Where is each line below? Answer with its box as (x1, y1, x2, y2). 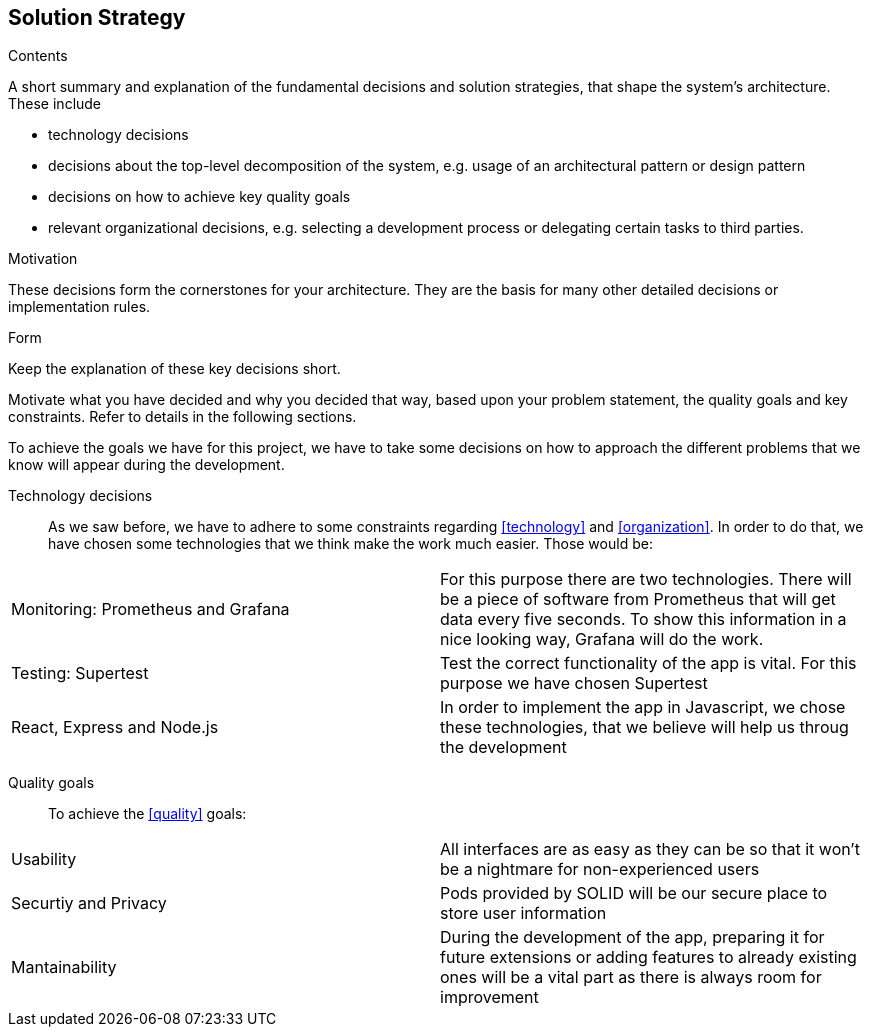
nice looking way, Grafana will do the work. (440, 629, 764, 650)
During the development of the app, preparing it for (440, 927, 825, 948)
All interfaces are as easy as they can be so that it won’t (440, 839, 860, 860)
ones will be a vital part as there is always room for (440, 967, 822, 988)
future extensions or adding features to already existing (440, 947, 857, 968)
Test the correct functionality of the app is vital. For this (440, 653, 857, 674)
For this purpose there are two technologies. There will (440, 569, 852, 590)
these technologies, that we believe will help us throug (440, 717, 849, 738)
